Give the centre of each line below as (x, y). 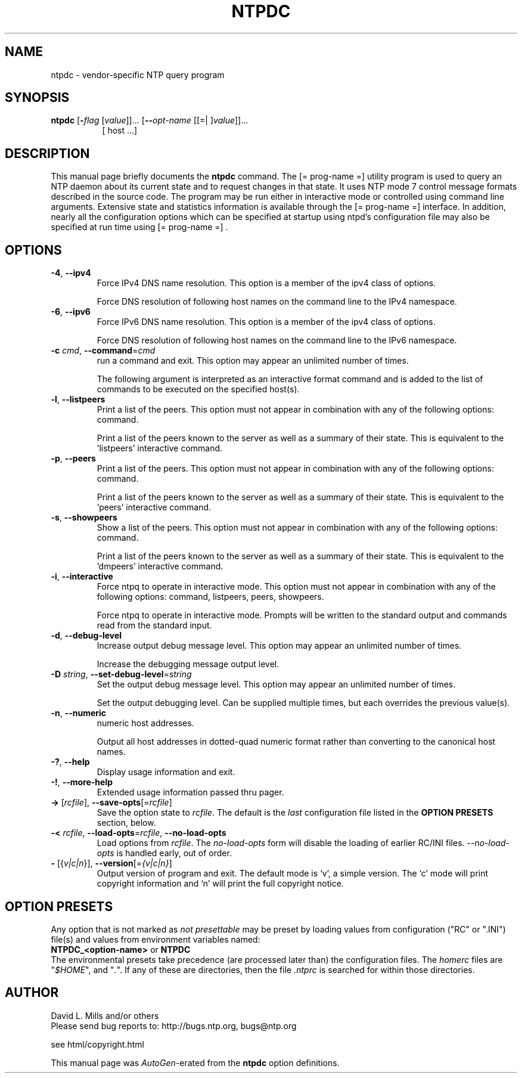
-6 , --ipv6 (71, 312)
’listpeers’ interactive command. (160, 448)
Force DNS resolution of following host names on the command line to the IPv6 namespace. (277, 340)
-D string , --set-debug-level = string (121, 674)
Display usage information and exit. (166, 772)
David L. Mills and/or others (105, 1015)
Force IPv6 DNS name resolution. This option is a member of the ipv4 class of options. (266, 322)
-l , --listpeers (78, 399)
